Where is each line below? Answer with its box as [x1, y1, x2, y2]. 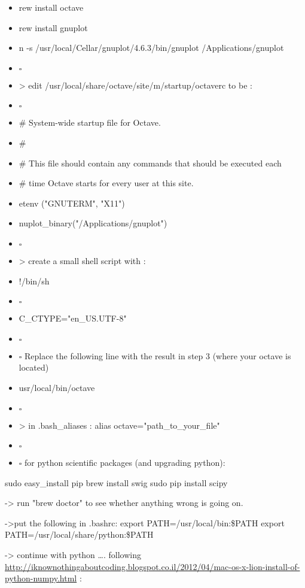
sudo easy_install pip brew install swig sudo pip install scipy [5, 476, 228, 489]
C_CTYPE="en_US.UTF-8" [19, 312, 127, 325]
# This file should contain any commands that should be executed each [19, 156, 282, 169]
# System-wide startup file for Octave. [19, 116, 161, 129]
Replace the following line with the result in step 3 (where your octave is [25, 349, 291, 362]
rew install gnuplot [19, 21, 88, 34]
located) [19, 361, 49, 374]
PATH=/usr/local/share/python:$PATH [5, 528, 154, 541]
